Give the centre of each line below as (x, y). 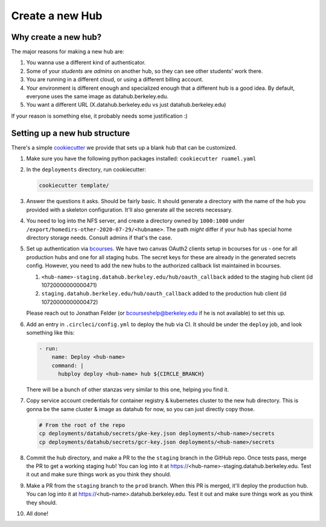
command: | (68, 365)
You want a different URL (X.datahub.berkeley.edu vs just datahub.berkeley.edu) (126, 105)
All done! (37, 513)
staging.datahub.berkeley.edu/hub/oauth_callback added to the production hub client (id (164, 294)
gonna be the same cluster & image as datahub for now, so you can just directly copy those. (141, 409)
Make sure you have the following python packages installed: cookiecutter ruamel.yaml (141, 159)
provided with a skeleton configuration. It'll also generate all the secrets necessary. (129, 210)
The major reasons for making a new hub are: (68, 52)
